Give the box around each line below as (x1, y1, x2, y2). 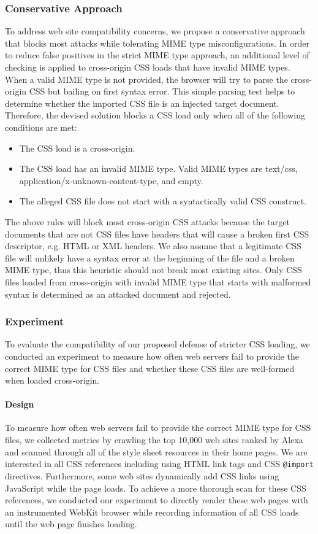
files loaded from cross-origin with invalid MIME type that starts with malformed (5, 275, 311, 288)
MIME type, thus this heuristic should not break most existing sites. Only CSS (5, 263, 302, 276)
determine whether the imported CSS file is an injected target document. (5, 96, 279, 109)
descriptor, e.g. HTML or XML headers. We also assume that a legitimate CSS (5, 239, 301, 252)
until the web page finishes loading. (5, 517, 137, 530)
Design (5, 398, 34, 411)
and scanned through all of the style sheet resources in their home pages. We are (5, 445, 308, 458)
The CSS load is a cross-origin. (19, 141, 135, 154)
